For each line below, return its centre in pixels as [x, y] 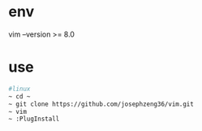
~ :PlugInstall [34, 119]
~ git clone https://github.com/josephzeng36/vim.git [101, 104]
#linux [19, 89]
